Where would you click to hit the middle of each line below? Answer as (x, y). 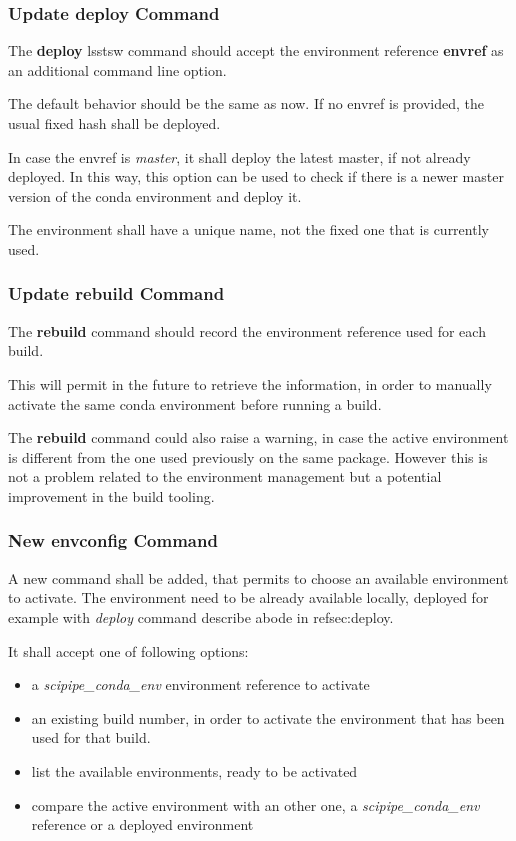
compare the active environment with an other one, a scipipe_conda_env (255, 804)
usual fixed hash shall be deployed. (114, 123)
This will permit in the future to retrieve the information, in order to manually (250, 383)
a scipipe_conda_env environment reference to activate (200, 684)
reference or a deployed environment (142, 824)
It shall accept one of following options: (128, 650)
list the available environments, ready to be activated (194, 770)
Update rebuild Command (116, 293)
